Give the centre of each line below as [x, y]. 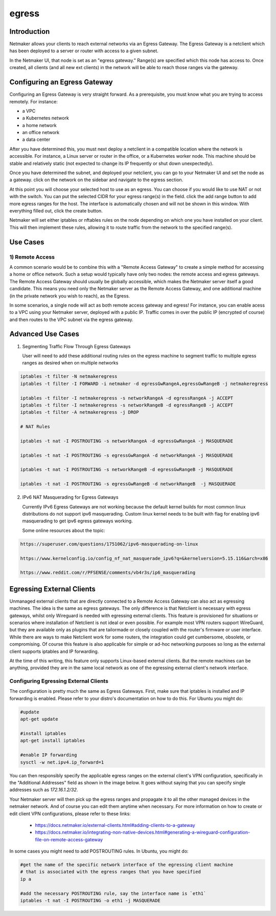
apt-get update [39, 719]
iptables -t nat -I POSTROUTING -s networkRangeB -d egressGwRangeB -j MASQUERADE [127, 470]
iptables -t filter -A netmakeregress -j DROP [79, 412]
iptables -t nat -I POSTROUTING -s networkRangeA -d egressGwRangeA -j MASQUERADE [127, 441]
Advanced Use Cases [44, 334]
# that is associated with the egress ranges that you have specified [111, 872]
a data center [36, 140]
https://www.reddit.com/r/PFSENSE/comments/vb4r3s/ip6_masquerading [108, 573]
